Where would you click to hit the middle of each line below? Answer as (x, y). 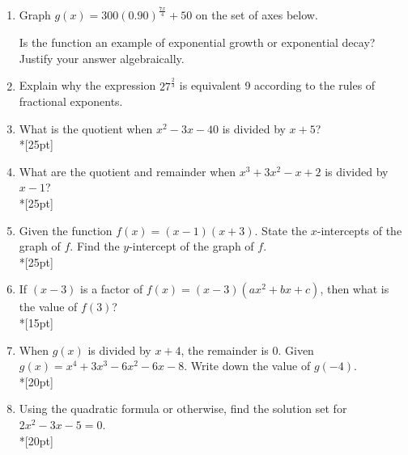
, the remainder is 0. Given (247, 350)
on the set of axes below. (257, 15)
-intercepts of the (359, 230)
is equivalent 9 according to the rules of (277, 85)
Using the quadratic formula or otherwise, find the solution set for (183, 409)
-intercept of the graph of (191, 246)
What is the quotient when (86, 128)
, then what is (355, 289)
